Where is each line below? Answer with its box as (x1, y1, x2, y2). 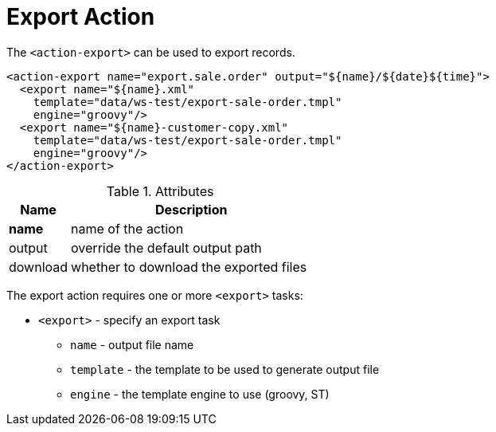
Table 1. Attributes (106, 183, 214, 199)
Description (154, 201, 228, 218)
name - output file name (70, 337, 194, 351)
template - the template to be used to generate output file (70, 362, 380, 376)
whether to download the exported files (71, 258, 307, 275)
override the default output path (71, 239, 262, 256)
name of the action (71, 220, 184, 237)
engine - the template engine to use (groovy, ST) (70, 387, 330, 401)
